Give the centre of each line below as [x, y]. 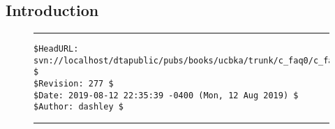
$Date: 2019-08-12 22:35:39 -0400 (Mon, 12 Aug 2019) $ [166, 95]
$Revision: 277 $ [74, 83]
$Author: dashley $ [79, 107]
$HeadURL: [56, 49]
